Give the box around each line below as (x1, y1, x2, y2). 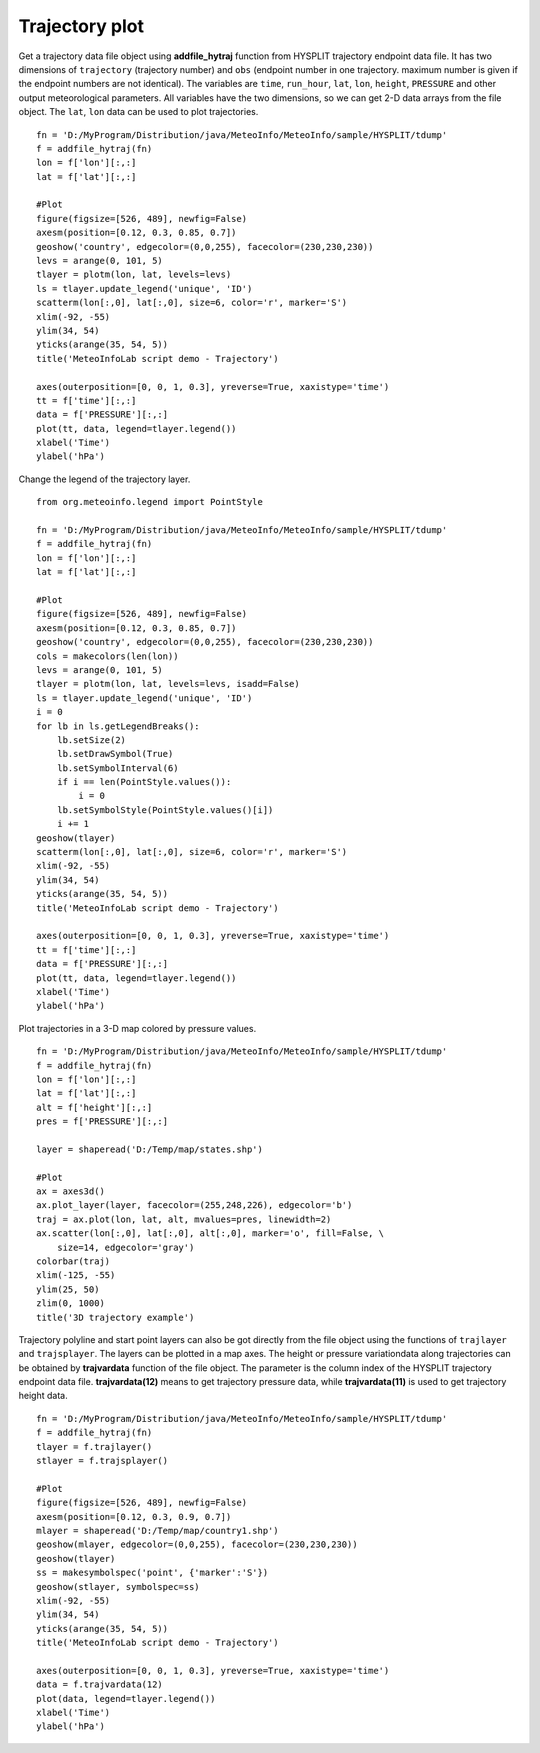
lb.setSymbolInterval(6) (56, 762, 179, 774)
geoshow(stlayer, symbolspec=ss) (36, 1581, 200, 1592)
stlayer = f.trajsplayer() (36, 1455, 169, 1467)
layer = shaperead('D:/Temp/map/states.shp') (36, 1143, 264, 1155)
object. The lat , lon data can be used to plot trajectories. (18, 106, 259, 118)
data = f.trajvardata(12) (36, 1679, 164, 1690)
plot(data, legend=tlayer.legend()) (36, 1693, 216, 1704)
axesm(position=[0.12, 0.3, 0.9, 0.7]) (36, 1511, 232, 1522)
